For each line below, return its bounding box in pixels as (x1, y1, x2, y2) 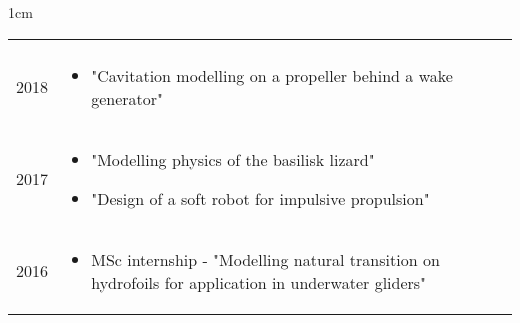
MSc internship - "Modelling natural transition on (91, 247, 440, 271)
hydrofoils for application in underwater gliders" (91, 270, 427, 294)
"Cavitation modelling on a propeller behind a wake (91, 63, 453, 87)
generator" (91, 86, 164, 110)
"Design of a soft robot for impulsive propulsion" (91, 186, 430, 210)
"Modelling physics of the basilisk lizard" (91, 147, 375, 171)
